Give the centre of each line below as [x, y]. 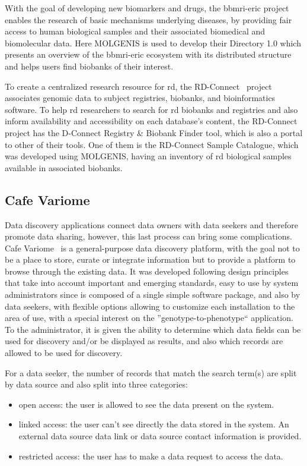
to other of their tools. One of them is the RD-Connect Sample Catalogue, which [152, 144]
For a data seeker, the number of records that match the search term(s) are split [151, 372]
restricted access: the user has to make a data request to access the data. [151, 456]
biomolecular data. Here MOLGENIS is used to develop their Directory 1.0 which [153, 42]
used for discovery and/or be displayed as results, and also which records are [144, 341]
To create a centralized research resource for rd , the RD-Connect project [138, 86]
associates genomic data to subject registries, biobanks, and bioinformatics [140, 98]
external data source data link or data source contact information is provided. [160, 436]
